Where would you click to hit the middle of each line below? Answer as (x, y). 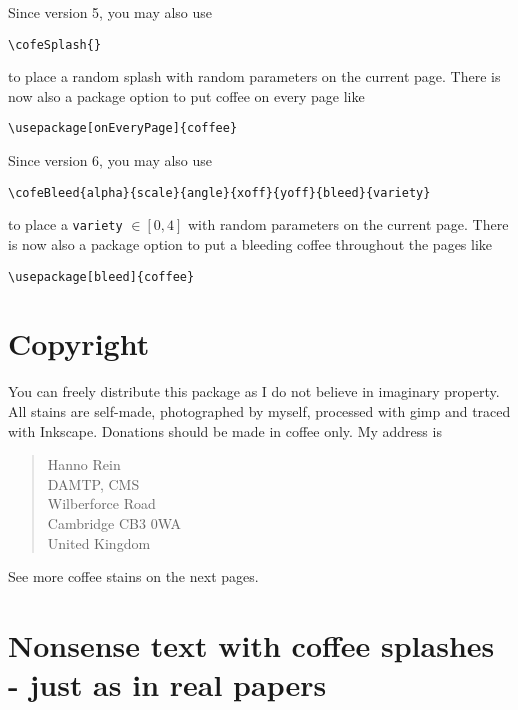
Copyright (79, 343)
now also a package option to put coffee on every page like (186, 95)
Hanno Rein (84, 464)
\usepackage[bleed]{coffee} (101, 276)
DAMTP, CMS (93, 483)
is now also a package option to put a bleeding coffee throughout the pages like (250, 244)
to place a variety (65, 224)
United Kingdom (99, 542)
